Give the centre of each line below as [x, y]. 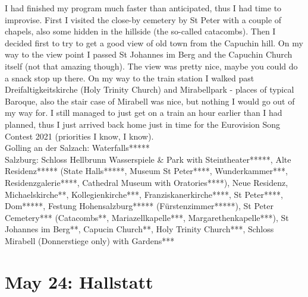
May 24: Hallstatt [79, 281]
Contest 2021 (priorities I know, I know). [79, 136]
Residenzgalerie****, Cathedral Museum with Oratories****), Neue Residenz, [147, 182]
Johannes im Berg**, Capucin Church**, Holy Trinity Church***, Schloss [139, 229]
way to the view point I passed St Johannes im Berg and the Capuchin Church [149, 54]
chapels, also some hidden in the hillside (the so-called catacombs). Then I [140, 31]
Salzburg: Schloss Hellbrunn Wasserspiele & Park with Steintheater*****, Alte [148, 159]
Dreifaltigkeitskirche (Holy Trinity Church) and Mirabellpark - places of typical [150, 89]
